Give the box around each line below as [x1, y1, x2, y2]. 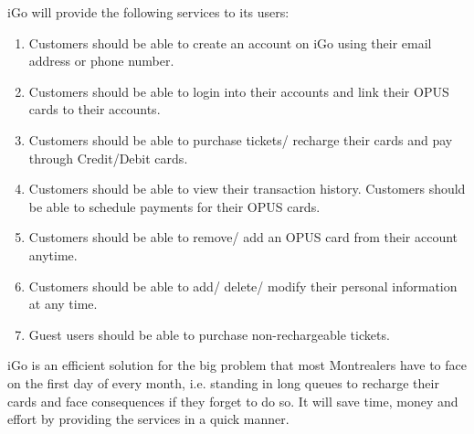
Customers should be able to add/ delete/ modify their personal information [28, 276, 458, 295]
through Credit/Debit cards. [28, 148, 188, 167]
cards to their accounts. [28, 100, 161, 119]
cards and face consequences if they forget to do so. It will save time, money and [7, 391, 458, 410]
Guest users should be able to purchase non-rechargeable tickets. [28, 324, 390, 344]
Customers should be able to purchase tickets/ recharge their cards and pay [28, 130, 453, 149]
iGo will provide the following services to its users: [7, 3, 290, 21]
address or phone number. [28, 51, 174, 70]
